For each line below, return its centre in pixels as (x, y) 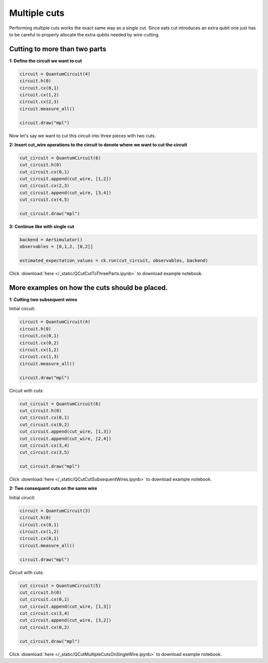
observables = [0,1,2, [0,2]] (56, 247)
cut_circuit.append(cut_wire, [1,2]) (66, 179)
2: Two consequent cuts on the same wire (53, 488)
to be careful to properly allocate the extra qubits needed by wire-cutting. (84, 34)
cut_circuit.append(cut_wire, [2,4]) (66, 438)
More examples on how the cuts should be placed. (89, 288)
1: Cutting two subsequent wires (43, 300)
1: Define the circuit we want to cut (45, 61)
